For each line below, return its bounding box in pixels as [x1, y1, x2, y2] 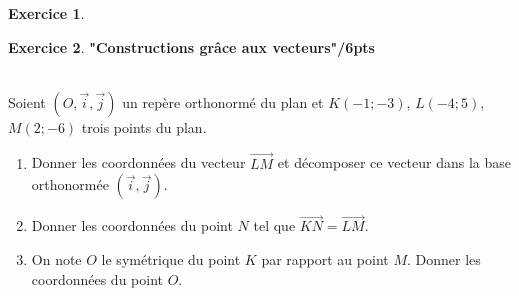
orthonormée [31, 174, 109, 195]
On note [31, 249, 82, 269]
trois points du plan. [81, 116, 207, 137]
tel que [253, 215, 296, 236]
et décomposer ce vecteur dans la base [277, 152, 512, 173]
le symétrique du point [101, 249, 241, 269]
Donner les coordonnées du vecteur [31, 152, 246, 173]
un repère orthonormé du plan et [122, 91, 324, 112]
